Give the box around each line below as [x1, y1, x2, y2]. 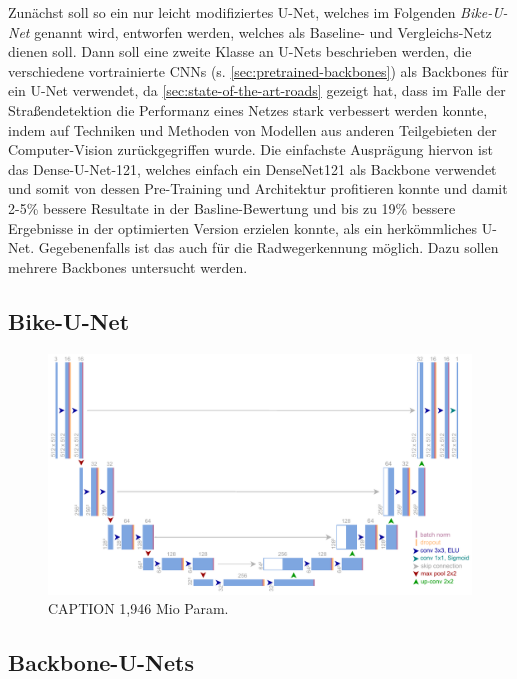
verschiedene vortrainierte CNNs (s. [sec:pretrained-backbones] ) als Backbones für [8, 60, 509, 81]
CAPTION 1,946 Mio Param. [48, 598, 229, 619]
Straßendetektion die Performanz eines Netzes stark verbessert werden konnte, [8, 99, 488, 120]
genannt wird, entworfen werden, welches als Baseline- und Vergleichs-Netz [34, 21, 492, 42]
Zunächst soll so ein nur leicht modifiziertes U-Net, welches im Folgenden [8, 2, 456, 22]
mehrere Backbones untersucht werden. [8, 256, 248, 277]
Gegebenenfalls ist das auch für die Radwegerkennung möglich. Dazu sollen [38, 237, 499, 258]
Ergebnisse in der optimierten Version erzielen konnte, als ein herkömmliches [8, 217, 478, 238]
